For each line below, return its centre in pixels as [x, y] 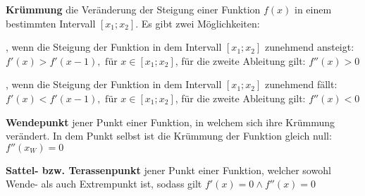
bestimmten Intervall [51, 23]
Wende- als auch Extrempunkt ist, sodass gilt [104, 184]
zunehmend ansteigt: [309, 47]
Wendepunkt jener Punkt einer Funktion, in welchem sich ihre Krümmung [171, 122]
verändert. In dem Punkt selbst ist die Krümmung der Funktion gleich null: [169, 136]
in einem [313, 9]
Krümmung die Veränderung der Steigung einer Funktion [133, 9]
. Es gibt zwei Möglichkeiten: [198, 23]
